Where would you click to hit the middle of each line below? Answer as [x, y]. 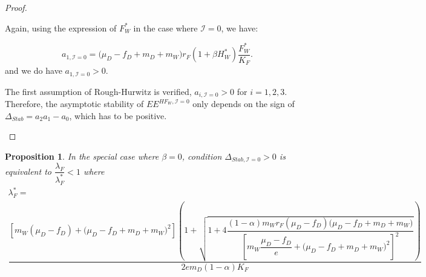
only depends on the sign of [244, 104]
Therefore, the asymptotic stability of [74, 104]
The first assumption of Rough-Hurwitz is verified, [98, 91]
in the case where [165, 28]
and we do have [34, 70]
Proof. [16, 7]
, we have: [240, 28]
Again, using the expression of [61, 28]
